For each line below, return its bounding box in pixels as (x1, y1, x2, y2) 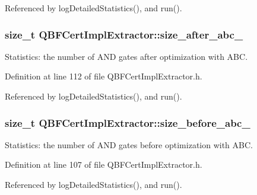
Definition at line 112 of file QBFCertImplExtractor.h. (5, 70, 202, 82)
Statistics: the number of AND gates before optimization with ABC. (5, 138, 253, 151)
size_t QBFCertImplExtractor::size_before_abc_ (5, 115, 250, 130)
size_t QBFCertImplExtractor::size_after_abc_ (5, 27, 243, 41)
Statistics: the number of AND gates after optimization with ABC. (5, 50, 248, 62)
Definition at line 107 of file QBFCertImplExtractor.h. (5, 158, 202, 171)
